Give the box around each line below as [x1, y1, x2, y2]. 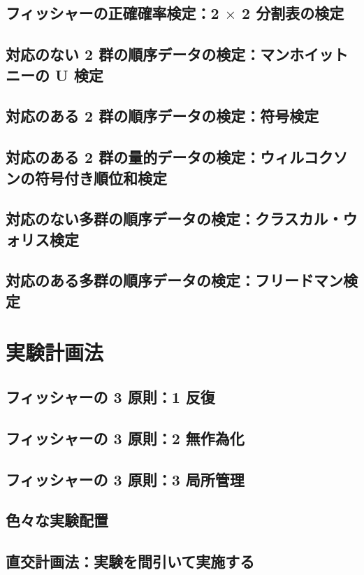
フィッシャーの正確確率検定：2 [6, 2, 219, 24]
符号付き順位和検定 [34, 166, 167, 188]
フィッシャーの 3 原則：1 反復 [6, 386, 215, 408]
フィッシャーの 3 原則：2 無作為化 [6, 427, 245, 448]
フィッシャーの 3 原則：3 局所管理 [6, 468, 245, 490]
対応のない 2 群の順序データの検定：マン [6, 43, 290, 65]
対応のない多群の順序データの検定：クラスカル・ [6, 208, 343, 229]
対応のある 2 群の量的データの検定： [6, 146, 261, 168]
